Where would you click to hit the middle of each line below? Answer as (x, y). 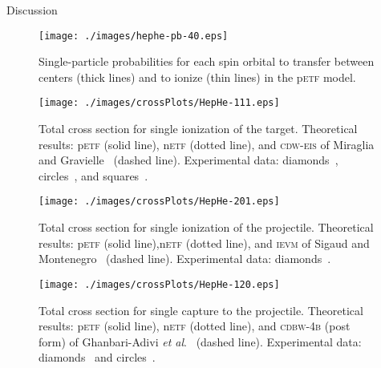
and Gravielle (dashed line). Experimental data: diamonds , (188, 160)
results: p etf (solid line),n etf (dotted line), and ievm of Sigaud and (204, 243)
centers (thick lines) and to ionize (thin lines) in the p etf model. (197, 77)
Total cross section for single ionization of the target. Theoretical (198, 129)
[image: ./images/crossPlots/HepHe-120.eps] (159, 284)
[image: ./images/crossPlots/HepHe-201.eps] (159, 202)
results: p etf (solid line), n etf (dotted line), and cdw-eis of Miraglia (207, 144)
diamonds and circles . (97, 357)
